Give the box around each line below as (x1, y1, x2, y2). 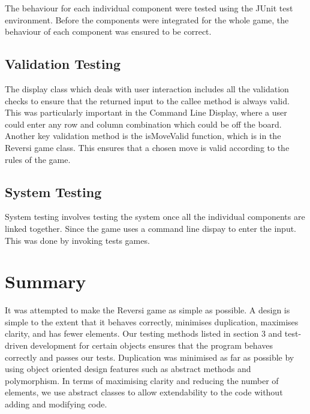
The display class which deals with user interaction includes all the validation (5, 82, 289, 95)
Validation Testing (5, 55, 121, 73)
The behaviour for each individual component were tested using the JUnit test (5, 2, 293, 14)
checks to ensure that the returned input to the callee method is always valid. (5, 94, 290, 107)
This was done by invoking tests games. (5, 234, 150, 246)
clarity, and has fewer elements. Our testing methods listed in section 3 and (5, 327, 282, 340)
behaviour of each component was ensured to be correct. (5, 25, 212, 38)
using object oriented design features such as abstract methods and (5, 362, 251, 375)
